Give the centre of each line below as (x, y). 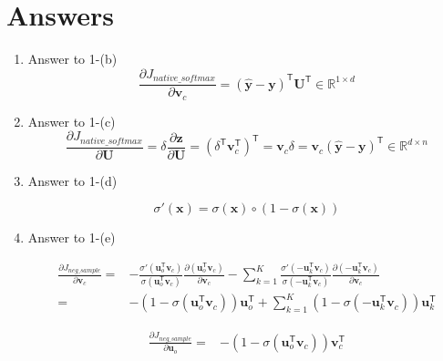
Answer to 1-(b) (72, 59)
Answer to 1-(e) (72, 237)
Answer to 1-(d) (72, 180)
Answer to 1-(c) (72, 121)
